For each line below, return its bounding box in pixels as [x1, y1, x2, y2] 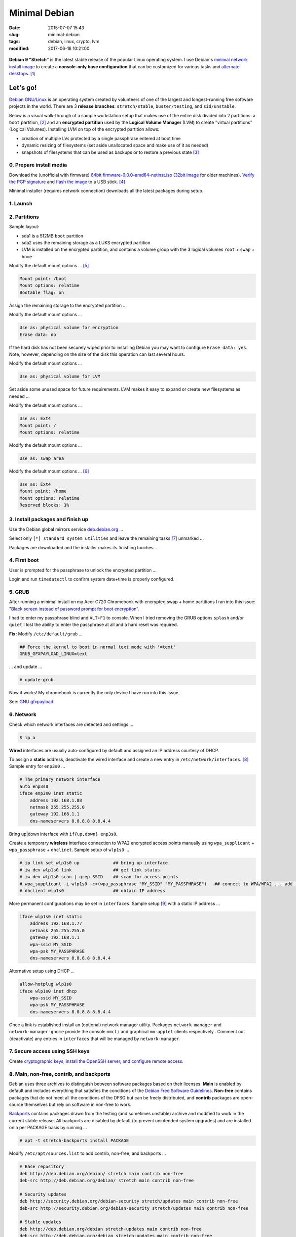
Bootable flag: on [19, 289, 64, 295]
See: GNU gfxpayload [9, 699, 54, 705]
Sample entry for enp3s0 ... [9, 763, 65, 769]
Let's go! [9, 83, 37, 92]
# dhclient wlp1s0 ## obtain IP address [19, 888, 165, 894]
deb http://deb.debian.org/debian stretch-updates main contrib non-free [19, 1226, 202, 1232]
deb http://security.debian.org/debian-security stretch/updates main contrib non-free [19, 1198, 238, 1204]
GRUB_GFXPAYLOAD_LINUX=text [19, 651, 87, 657]
